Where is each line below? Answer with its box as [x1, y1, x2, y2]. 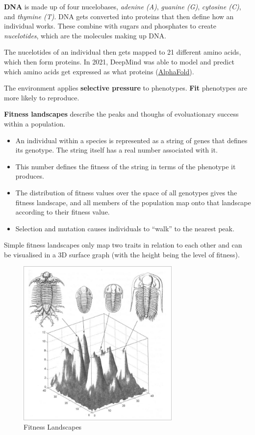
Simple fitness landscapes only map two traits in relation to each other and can [4, 240, 242, 250]
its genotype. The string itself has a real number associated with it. [15, 145, 218, 155]
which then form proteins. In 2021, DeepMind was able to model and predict [4, 56, 234, 66]
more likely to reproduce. [4, 92, 79, 102]
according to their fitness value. [15, 207, 110, 217]
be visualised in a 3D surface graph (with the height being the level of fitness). [4, 249, 240, 259]
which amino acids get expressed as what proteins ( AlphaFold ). [4, 66, 194, 76]
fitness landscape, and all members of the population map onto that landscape [15, 197, 251, 207]
